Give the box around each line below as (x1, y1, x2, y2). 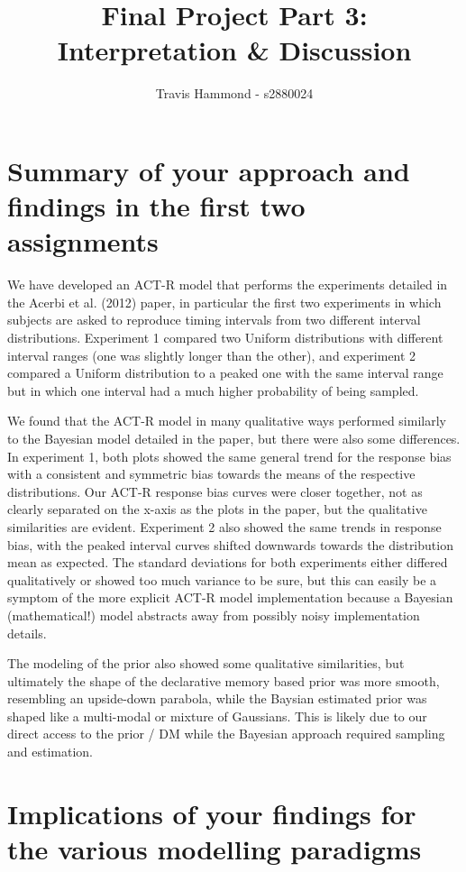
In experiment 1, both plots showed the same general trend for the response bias (7, 446, 452, 465)
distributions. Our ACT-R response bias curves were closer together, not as (7, 482, 423, 500)
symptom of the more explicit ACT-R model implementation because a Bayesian (7, 588, 453, 607)
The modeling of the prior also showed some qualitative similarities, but (7, 654, 405, 673)
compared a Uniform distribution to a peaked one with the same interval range (7, 363, 443, 382)
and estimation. (7, 742, 93, 761)
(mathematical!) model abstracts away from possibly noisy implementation (7, 605, 420, 624)
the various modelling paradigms (7, 831, 422, 867)
